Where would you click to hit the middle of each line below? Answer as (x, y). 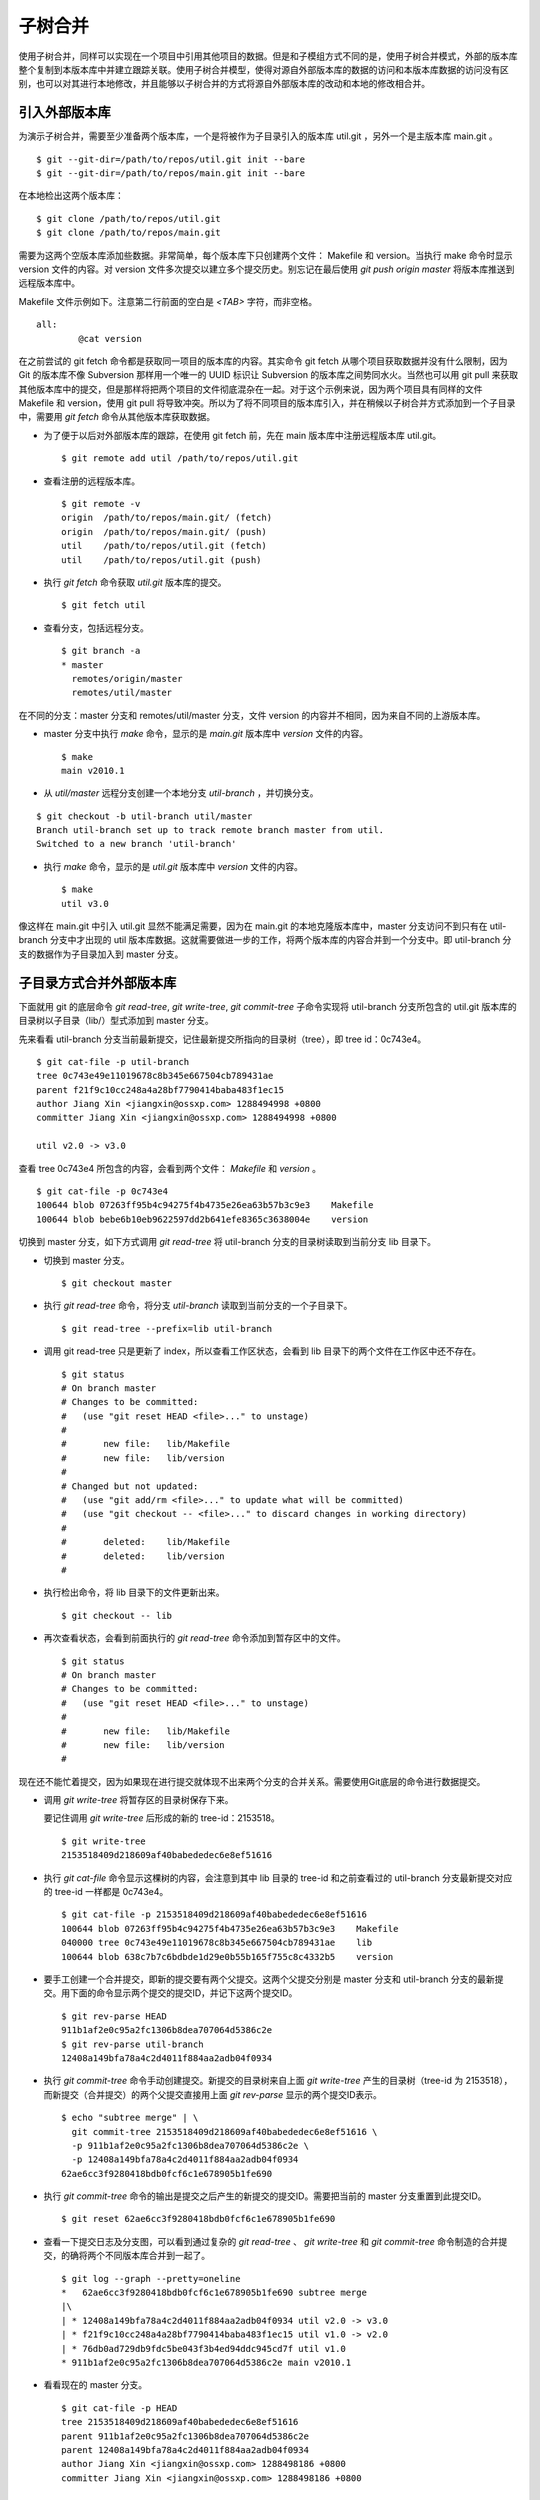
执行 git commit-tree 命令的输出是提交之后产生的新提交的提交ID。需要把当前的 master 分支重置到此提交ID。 (265, 2196)
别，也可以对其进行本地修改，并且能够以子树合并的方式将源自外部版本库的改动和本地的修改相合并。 (224, 84)
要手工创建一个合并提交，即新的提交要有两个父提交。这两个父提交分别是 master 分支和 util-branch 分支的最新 (269, 1979)
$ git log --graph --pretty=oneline (151, 2278)
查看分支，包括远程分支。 (96, 627)
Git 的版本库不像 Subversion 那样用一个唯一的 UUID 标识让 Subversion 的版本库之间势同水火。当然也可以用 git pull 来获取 (268, 375)
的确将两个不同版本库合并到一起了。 (135, 2256)
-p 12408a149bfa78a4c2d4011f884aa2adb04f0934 (185, 2159)
